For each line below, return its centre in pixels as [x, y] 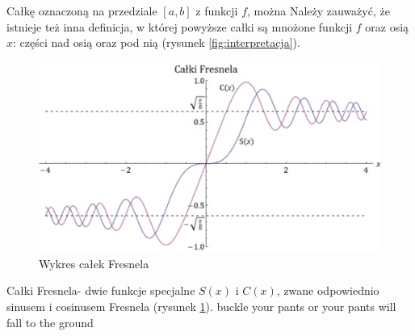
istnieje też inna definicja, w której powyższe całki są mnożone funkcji [180, 26]
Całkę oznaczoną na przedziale [82, 10]
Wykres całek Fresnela [94, 263]
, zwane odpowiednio [328, 290]
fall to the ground [50, 322]
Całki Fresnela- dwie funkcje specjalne [101, 290]
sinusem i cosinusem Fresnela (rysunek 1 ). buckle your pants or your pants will [201, 307]
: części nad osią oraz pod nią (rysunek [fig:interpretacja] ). [157, 42]
